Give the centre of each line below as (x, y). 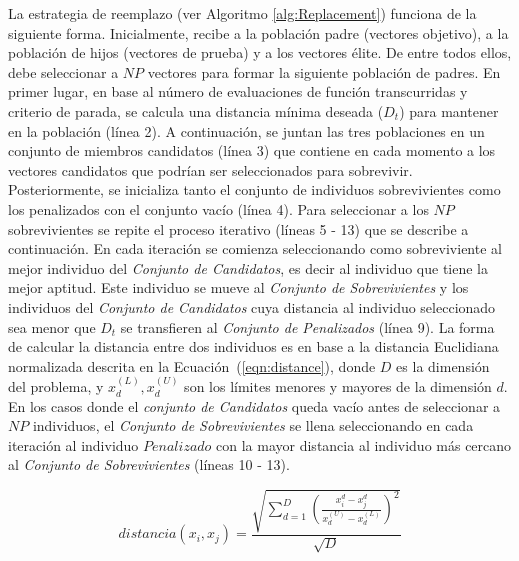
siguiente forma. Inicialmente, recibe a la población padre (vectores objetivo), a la (258, 32)
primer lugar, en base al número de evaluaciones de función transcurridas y (238, 91)
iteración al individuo (73, 444)
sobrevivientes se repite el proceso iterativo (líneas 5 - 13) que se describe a (238, 228)
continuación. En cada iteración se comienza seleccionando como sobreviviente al (255, 248)
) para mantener (449, 110)
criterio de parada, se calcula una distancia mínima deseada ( (196, 110)
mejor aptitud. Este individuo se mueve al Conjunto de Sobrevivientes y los (238, 287)
